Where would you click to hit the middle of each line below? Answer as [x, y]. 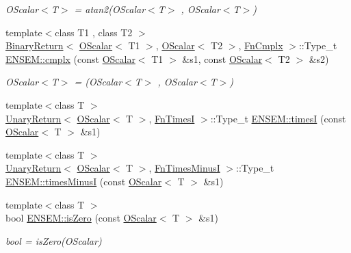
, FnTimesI [172, 118]
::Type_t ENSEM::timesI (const [278, 118]
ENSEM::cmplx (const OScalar [70, 58]
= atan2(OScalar [110, 9]
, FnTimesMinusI [184, 168]
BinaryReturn [35, 45]
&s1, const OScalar [222, 58]
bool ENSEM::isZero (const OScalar [81, 218]
